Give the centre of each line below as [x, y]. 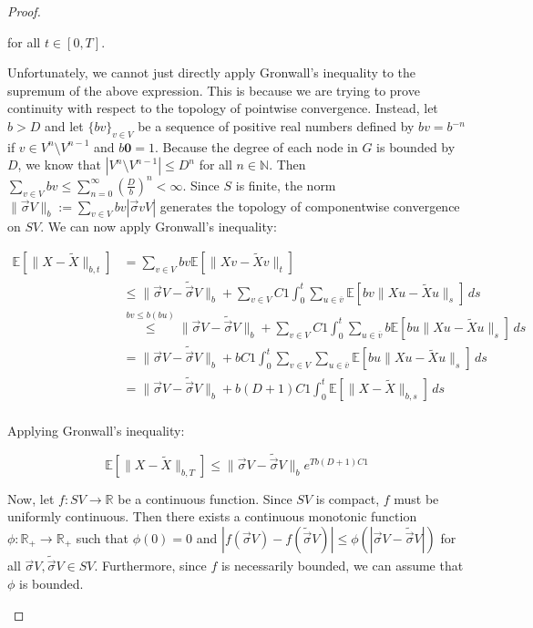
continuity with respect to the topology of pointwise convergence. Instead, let [223, 108]
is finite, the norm [286, 185]
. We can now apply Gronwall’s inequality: [159, 226]
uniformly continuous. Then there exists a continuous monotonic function [212, 516]
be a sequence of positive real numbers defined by [276, 125]
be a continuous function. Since [205, 498]
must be [416, 498]
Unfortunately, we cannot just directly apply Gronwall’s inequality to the [212, 72]
